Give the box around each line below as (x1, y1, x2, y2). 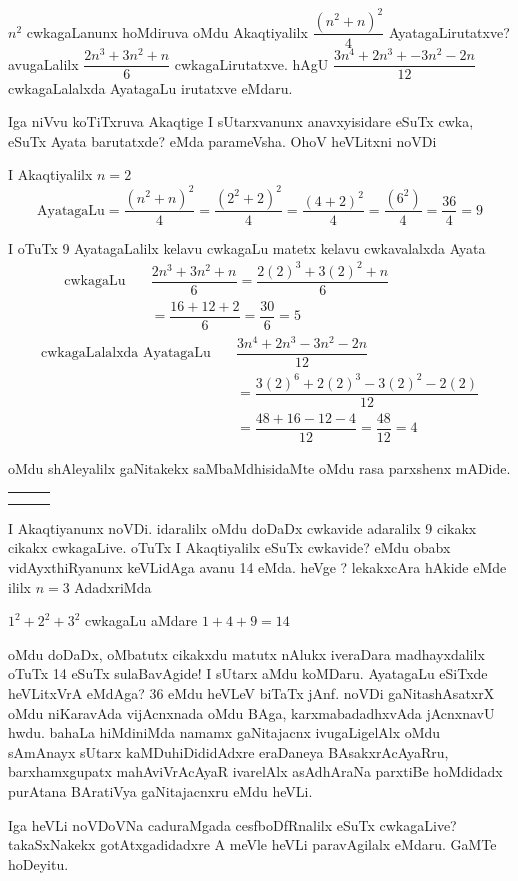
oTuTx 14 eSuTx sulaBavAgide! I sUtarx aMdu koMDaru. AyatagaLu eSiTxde (8, 663, 488, 684)
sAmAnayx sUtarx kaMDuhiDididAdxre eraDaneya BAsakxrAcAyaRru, (8, 741, 449, 762)
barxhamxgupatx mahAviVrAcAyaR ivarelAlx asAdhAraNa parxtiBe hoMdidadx (8, 761, 503, 782)
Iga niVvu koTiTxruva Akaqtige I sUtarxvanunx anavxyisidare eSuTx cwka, (8, 111, 474, 132)
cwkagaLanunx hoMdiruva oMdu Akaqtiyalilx (26, 21, 308, 42)
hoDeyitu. (8, 853, 69, 874)
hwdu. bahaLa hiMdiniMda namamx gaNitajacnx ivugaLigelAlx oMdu (8, 722, 441, 743)
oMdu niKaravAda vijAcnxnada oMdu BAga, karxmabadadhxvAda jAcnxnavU (8, 702, 495, 723)
